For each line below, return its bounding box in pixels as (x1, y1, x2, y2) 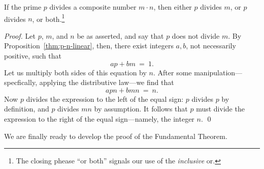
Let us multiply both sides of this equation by (4, 67, 147, 77)
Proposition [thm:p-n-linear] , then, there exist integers (4, 40, 174, 51)
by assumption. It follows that (94, 103, 188, 114)
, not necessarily (186, 40, 236, 51)
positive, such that (4, 50, 61, 61)
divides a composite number (49, 2, 137, 12)
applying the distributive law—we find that (39, 77, 174, 88)
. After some (153, 67, 192, 77)
